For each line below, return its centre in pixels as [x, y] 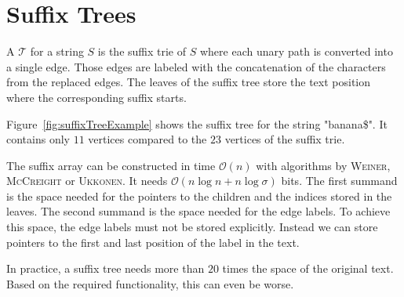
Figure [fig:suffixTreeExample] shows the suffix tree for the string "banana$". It [197, 123]
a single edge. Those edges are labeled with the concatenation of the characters [196, 66]
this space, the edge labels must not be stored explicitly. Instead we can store [192, 227]
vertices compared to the [147, 139]
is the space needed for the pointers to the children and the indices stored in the [199, 196]
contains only [38, 139]
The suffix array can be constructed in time [111, 165]
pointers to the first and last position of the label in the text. [153, 242]
